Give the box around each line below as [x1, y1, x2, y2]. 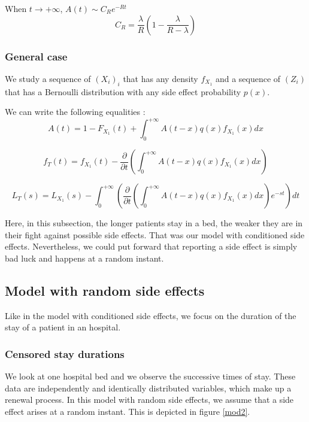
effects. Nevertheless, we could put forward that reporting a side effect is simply [5, 240, 298, 253]
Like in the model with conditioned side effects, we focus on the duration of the [5, 309, 296, 321]
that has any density [123, 72, 198, 84]
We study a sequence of [5, 72, 91, 84]
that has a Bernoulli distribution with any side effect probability [5, 85, 241, 98]
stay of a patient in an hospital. [5, 321, 121, 333]
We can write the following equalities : [5, 105, 146, 118]
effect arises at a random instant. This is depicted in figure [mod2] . [5, 405, 250, 417]
